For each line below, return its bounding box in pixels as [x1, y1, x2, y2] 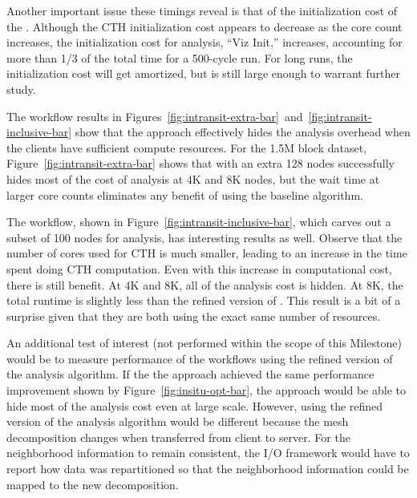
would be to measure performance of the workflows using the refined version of [6, 350, 393, 366]
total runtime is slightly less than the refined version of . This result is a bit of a [6, 292, 401, 309]
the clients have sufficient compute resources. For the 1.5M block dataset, [6, 139, 367, 156]
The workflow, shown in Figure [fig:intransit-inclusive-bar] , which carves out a [6, 213, 391, 230]
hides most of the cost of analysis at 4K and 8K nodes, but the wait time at [6, 170, 380, 187]
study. [6, 80, 36, 97]
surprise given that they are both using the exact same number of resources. [6, 307, 381, 324]
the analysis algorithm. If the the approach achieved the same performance [6, 366, 374, 383]
